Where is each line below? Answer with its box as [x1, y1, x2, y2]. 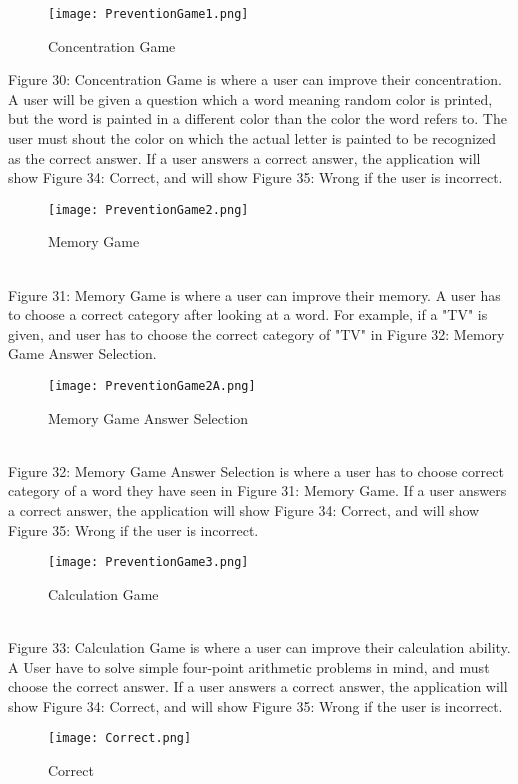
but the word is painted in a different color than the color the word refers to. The [8, 108, 507, 129]
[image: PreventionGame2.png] [48, 202, 249, 217]
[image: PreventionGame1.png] [48, 7, 249, 21]
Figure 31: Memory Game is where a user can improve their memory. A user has [8, 284, 501, 305]
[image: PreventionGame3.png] [48, 555, 249, 570]
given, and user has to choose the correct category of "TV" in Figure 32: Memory [8, 323, 505, 344]
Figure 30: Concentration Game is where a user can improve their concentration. [8, 69, 502, 90]
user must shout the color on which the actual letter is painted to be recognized [8, 128, 497, 149]
